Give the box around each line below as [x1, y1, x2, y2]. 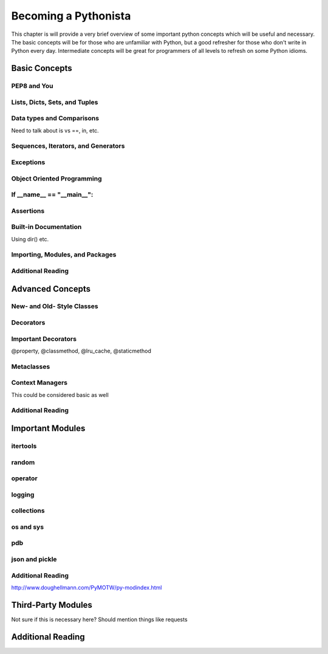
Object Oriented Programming [11, 174, 103, 182]
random [11, 458, 35, 466]
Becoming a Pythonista [11, 9, 131, 22]
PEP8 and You [11, 82, 53, 91]
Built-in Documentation [11, 222, 82, 231]
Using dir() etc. [11, 235, 49, 243]
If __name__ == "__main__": [11, 190, 94, 199]
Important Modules [11, 423, 86, 434]
